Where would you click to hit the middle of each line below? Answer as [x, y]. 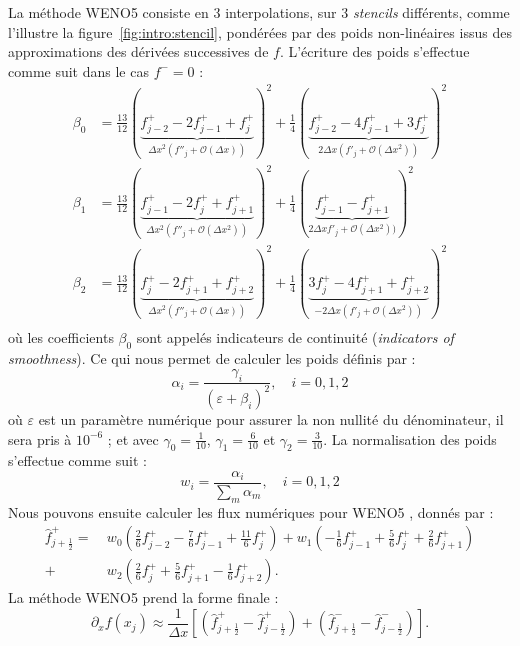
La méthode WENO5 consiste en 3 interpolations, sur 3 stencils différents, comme [259, 12]
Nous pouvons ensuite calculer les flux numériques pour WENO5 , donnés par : [251, 511]
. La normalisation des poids [410, 438]
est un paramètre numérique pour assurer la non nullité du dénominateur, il [271, 418]
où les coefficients [61, 337]
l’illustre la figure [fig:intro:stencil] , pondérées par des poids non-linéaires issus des [260, 31]
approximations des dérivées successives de [138, 51]
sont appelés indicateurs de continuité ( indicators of [295, 337]
